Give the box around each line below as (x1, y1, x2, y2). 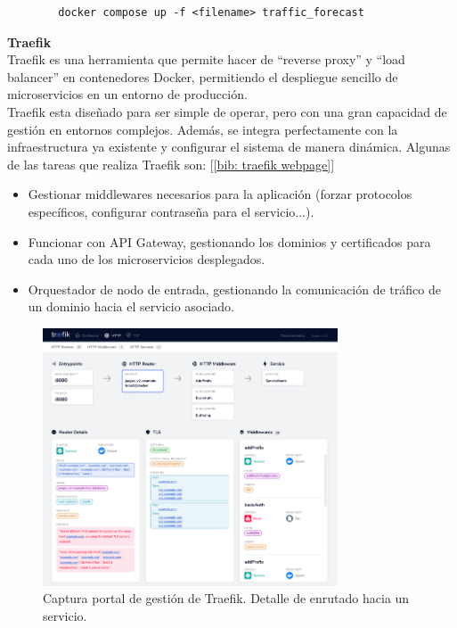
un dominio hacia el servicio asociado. (28, 297, 234, 316)
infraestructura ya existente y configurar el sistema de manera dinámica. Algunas (7, 137, 451, 156)
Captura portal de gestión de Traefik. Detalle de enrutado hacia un (43, 589, 410, 607)
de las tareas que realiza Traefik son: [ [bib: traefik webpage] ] (7, 154, 335, 173)
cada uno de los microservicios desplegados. (28, 250, 265, 269)
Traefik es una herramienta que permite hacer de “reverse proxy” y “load (7, 50, 405, 69)
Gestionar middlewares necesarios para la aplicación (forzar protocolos (28, 185, 412, 203)
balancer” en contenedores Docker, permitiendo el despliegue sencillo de (7, 67, 398, 86)
